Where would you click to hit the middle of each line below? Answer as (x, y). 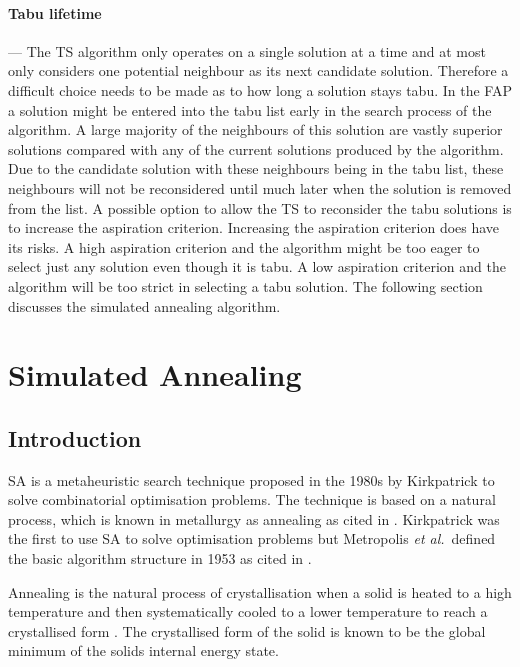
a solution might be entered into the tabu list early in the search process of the (250, 109)
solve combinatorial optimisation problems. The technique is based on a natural (252, 499)
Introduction (75, 437)
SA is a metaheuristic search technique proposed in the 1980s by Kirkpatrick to (251, 479)
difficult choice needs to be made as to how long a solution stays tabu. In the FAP (260, 89)
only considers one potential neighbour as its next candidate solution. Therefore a (258, 70)
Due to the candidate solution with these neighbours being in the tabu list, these (256, 168)
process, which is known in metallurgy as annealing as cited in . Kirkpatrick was (254, 518)
